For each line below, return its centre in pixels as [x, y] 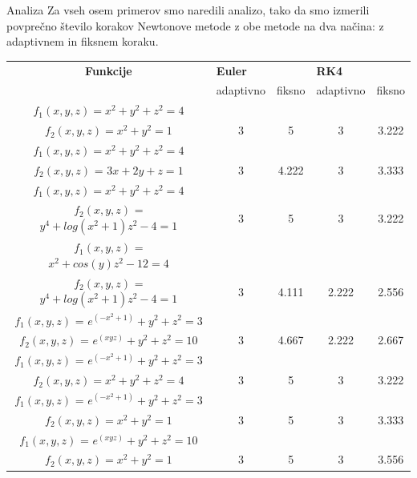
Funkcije [109, 70]
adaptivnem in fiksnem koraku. [83, 41]
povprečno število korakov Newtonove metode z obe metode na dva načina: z [195, 25]
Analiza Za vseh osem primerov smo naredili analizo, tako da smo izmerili [188, 10]
